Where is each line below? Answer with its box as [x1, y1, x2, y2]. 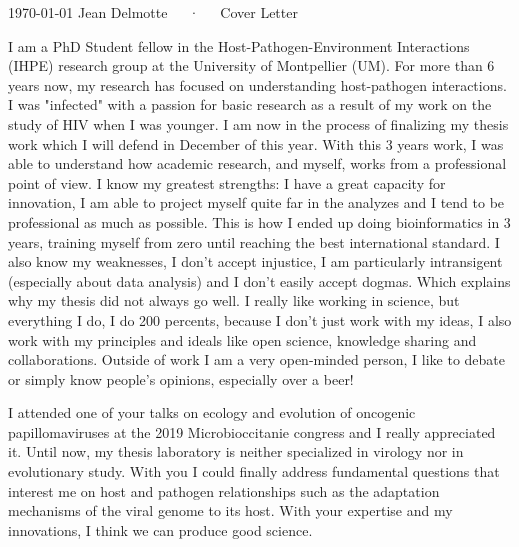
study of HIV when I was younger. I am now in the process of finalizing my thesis [8, 113, 509, 134]
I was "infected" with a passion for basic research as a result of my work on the [8, 94, 492, 115]
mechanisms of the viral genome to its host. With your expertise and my [8, 500, 453, 521]
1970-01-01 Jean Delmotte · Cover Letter [8, 2, 298, 22]
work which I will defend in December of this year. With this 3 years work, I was [8, 133, 504, 154]
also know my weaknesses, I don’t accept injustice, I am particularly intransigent [8, 251, 503, 272]
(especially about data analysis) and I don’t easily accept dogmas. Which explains [8, 270, 511, 291]
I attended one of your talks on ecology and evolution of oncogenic [8, 402, 416, 423]
